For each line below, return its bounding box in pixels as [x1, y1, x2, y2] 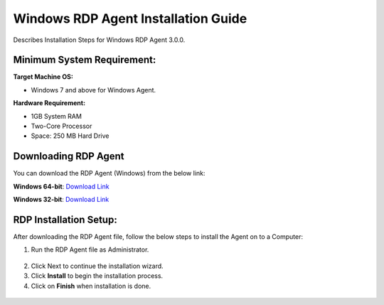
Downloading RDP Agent [13, 150, 124, 163]
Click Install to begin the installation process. [31, 272, 164, 280]
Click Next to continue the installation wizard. [31, 262, 164, 270]
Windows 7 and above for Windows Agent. [31, 85, 156, 94]
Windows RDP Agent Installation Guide [13, 11, 247, 26]
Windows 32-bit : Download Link [13, 196, 110, 204]
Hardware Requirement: [13, 99, 85, 107]
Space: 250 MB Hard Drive [31, 132, 110, 140]
